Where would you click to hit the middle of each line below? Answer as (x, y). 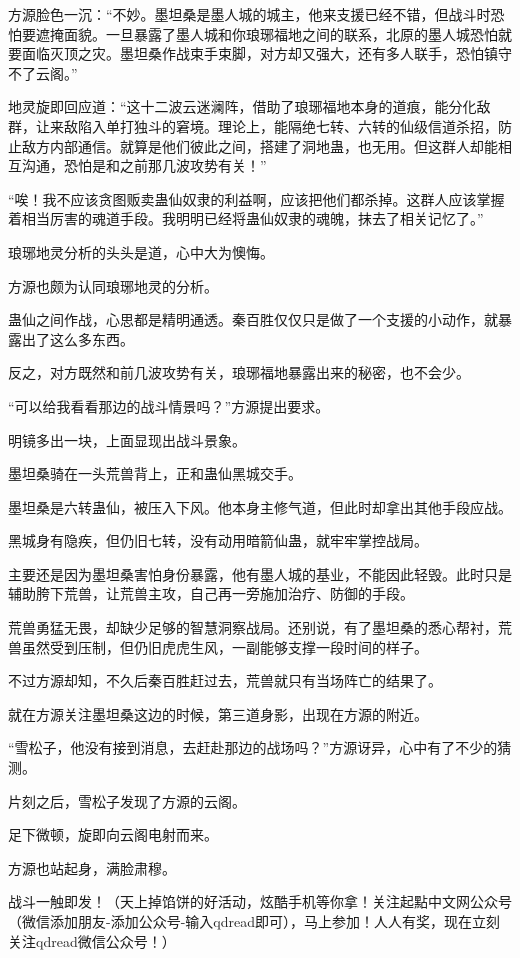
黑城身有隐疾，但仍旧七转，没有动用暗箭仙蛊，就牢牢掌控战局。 (218, 540)
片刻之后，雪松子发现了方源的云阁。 (127, 800)
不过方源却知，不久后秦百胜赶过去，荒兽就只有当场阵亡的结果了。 (225, 680)
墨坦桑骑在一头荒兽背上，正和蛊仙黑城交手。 (155, 473)
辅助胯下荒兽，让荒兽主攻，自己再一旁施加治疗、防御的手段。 (211, 593)
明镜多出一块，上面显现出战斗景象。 (127, 439)
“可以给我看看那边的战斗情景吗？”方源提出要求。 (169, 405)
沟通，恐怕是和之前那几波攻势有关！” (144, 165)
